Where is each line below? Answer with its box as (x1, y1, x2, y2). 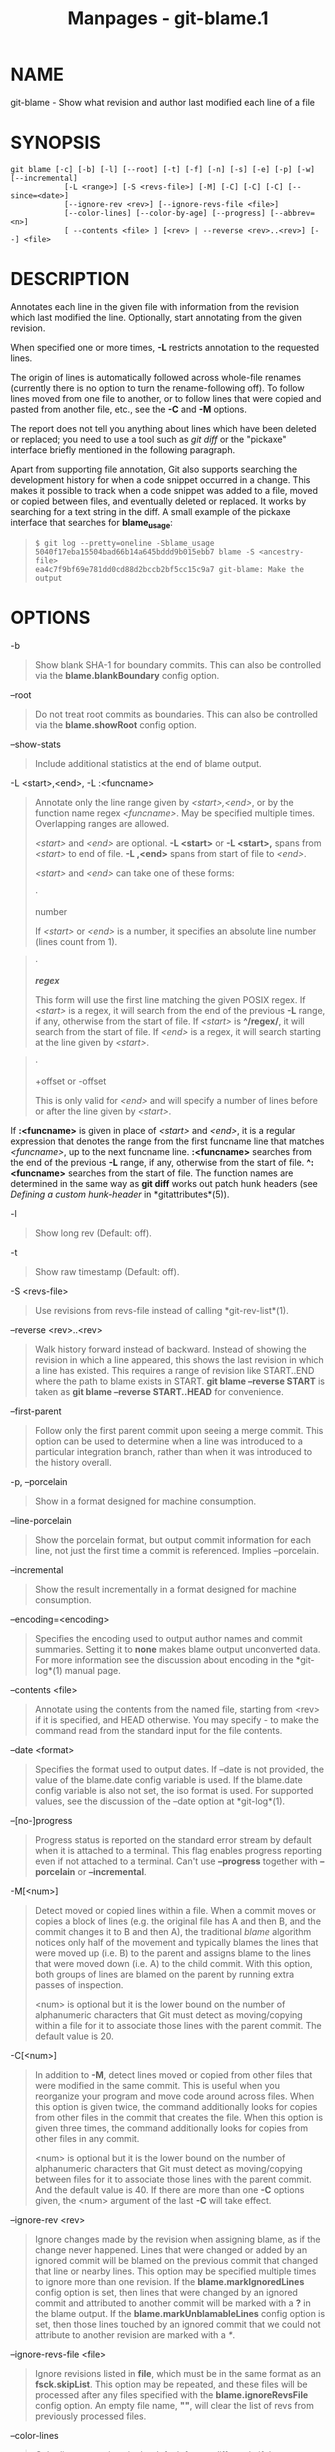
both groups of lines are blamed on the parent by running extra (34, 1968, 295, 1980)
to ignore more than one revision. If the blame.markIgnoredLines (34, 2275, 305, 2287)
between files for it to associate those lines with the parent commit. (34, 2173, 312, 2185)
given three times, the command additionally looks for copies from (34, 2122, 309, 2134)
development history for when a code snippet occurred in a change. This (10, 473, 311, 486)
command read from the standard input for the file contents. (34, 1724, 283, 1736)
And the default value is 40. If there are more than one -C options (34, 2183, 305, 2196)
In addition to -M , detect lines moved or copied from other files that (34, 2068, 313, 2081)
